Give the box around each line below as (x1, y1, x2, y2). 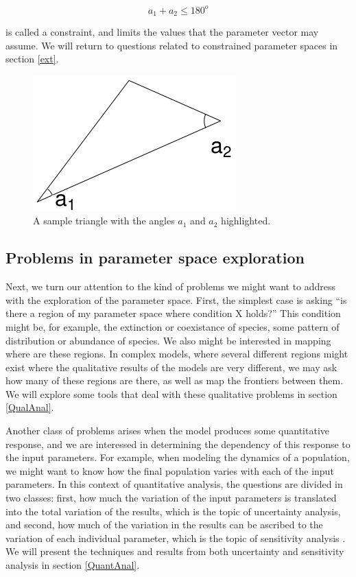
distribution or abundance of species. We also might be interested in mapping (5, 333, 331, 347)
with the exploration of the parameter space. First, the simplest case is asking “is (5, 292, 347, 307)
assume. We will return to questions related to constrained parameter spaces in (5, 38, 338, 52)
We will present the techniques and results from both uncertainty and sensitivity (5, 544, 344, 558)
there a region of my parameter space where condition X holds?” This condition (5, 306, 341, 320)
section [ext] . (5, 51, 59, 66)
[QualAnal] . (5, 400, 54, 414)
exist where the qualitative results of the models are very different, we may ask (5, 360, 337, 374)
